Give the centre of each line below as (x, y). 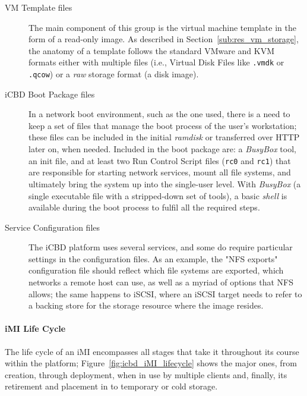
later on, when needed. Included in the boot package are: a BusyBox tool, (162, 149)
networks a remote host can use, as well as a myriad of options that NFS (161, 282)
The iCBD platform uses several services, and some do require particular (161, 247)
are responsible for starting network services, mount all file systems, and (160, 172)
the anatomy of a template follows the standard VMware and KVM (152, 50)
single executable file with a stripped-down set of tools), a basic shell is (158, 195)
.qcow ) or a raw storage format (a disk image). (114, 74)
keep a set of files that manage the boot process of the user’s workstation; (163, 125)
